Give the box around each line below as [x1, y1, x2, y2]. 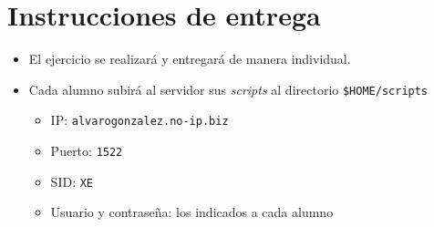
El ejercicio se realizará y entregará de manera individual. [28, 49, 351, 68]
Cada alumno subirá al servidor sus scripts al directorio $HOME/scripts [28, 79, 429, 98]
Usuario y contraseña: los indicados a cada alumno [50, 202, 334, 222]
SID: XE [50, 171, 94, 191]
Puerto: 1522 [50, 141, 123, 160]
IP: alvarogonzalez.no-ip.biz [50, 110, 229, 129]
